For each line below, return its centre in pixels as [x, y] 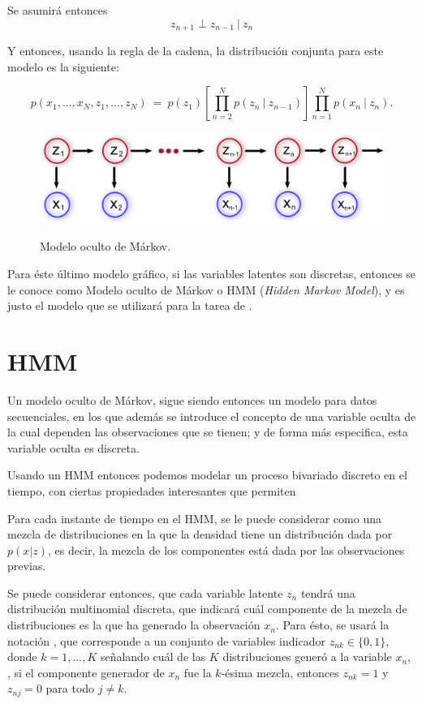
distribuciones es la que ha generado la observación [134, 625]
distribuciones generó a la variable [307, 657]
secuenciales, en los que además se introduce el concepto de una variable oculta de [212, 416]
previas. [27, 566]
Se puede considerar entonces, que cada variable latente [145, 592]
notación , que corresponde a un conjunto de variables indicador [166, 640]
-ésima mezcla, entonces [280, 672]
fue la [198, 672]
